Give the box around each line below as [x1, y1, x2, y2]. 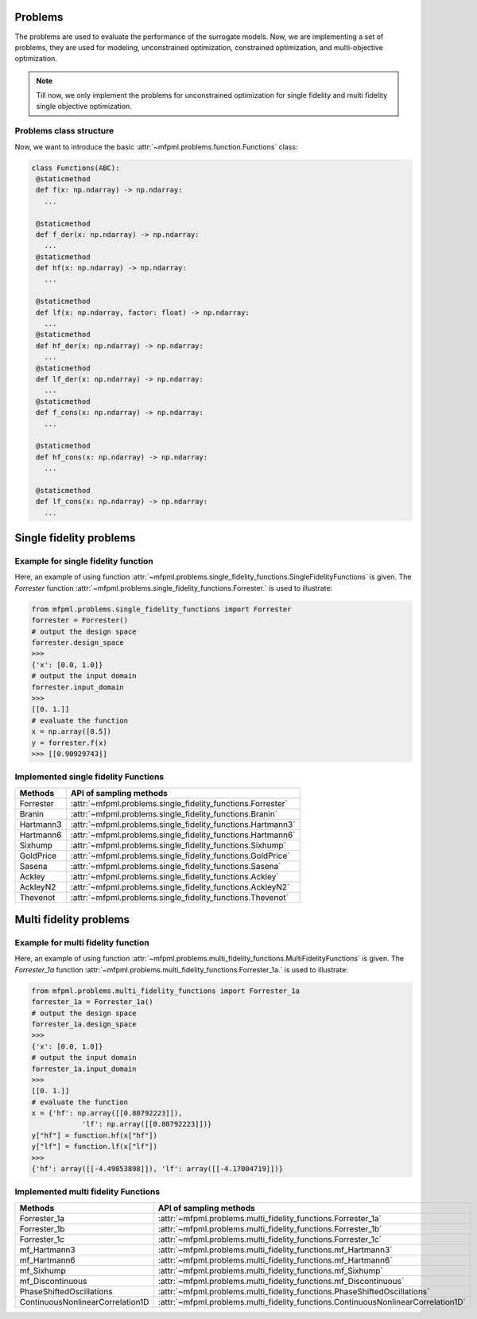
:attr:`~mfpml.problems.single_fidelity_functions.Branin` [70, 808, 278, 819]
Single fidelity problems [14, 531, 136, 545]
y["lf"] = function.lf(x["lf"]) [31, 1142, 158, 1151]
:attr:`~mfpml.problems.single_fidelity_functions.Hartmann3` [70, 819, 296, 830]
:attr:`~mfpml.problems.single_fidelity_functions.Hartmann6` [70, 829, 296, 840]
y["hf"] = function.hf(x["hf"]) [31, 1131, 158, 1140]
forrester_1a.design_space [31, 1019, 137, 1029]
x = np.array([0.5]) [31, 727, 111, 736]
